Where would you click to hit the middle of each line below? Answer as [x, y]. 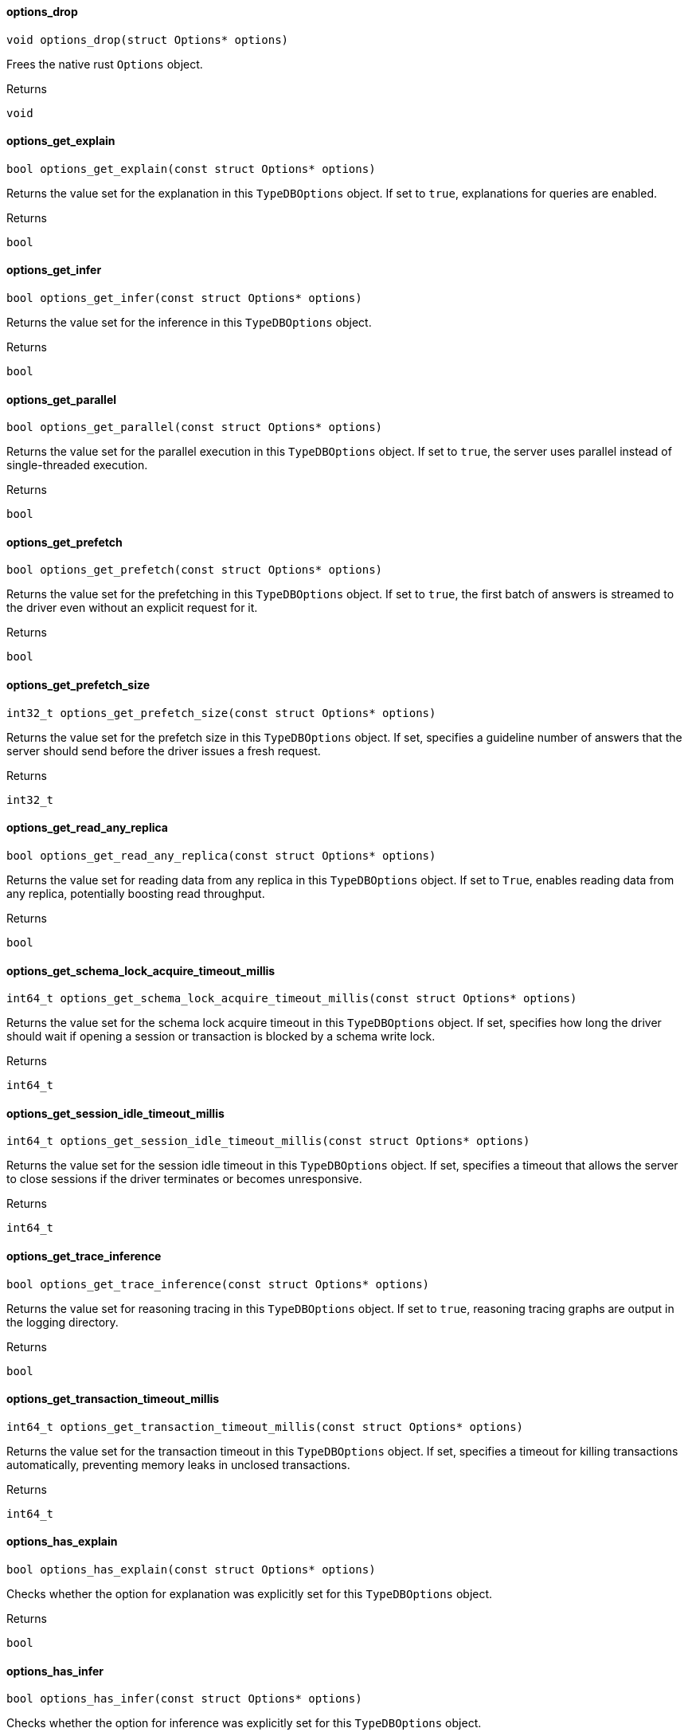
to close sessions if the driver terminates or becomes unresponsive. [184, 1179]
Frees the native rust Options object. [105, 64]
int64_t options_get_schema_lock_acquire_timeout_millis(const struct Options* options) [292, 999]
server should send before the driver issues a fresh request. [164, 750]
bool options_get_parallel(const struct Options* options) [195, 427]
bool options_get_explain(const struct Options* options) [191, 169]
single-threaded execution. [77, 465]
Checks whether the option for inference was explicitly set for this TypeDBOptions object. [244, 1723]
